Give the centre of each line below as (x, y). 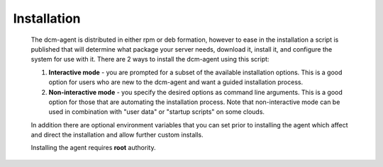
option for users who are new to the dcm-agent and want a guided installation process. (176, 82)
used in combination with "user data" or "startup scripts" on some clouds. (157, 112)
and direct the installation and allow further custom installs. (117, 135)
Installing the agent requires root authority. (93, 148)
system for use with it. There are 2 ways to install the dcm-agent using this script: (150, 59)
